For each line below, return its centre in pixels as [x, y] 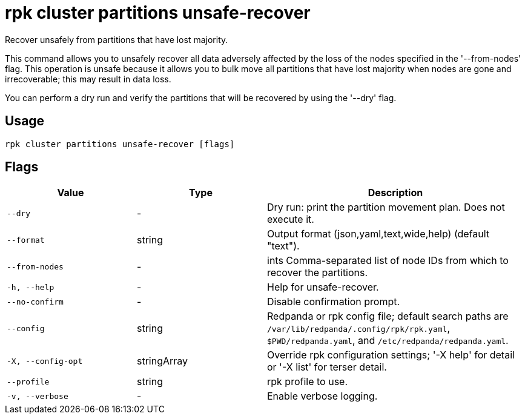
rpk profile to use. [308, 382]
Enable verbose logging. [322, 396]
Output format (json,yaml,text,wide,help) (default [378, 234]
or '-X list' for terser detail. [327, 367]
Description [395, 193]
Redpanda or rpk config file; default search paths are [388, 316]
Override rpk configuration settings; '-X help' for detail [391, 355]
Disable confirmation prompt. [334, 302]
